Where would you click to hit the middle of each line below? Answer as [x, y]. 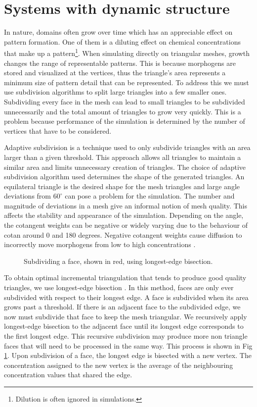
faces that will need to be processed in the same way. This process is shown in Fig [128, 345]
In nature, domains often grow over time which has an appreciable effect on [118, 32]
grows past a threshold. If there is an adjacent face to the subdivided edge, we [122, 307]
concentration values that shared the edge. [68, 375]
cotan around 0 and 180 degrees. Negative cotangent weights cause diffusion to [123, 234]
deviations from [28, 196]
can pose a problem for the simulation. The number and [150, 196]
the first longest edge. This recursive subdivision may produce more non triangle [126, 336]
